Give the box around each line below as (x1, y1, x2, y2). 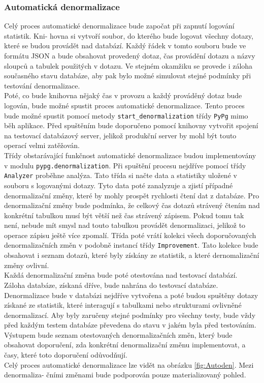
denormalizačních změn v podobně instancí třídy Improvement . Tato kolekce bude (4, 240, 258, 250)
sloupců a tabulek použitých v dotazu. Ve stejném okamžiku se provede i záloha (4, 60, 253, 71)
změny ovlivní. (4, 259, 49, 270)
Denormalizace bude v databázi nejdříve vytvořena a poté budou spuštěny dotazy (4, 289, 258, 300)
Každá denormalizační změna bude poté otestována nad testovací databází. (4, 270, 238, 280)
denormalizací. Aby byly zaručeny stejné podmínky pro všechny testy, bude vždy (4, 309, 256, 320)
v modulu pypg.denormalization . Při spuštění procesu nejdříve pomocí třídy (4, 160, 246, 170)
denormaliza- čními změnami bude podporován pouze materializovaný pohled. (4, 369, 246, 380)
